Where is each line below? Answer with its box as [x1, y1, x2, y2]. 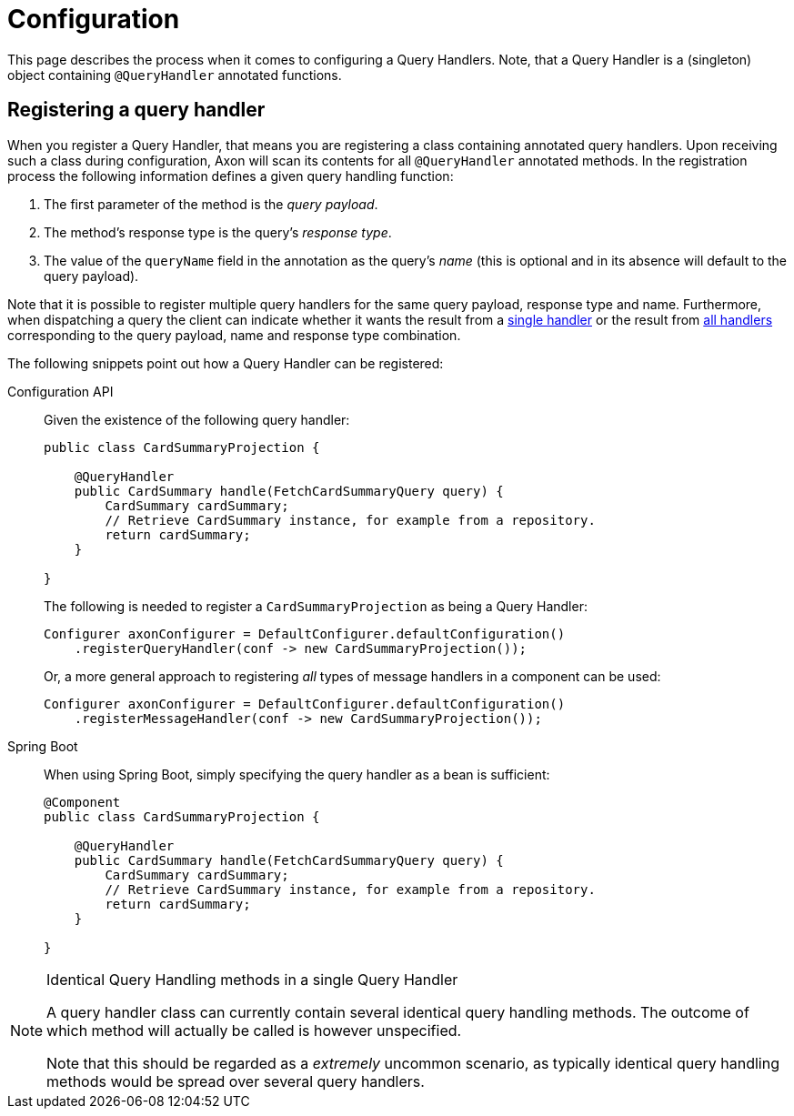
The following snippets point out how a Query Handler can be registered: [7, 355, 444, 371]
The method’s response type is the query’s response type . [44, 224, 392, 240]
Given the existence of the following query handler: [44, 411, 350, 427]
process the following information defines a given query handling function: [7, 167, 454, 184]
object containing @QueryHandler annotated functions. [7, 66, 342, 83]
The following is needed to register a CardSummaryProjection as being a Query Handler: [44, 598, 588, 614]
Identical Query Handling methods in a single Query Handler [46, 970, 458, 989]
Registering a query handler [7, 98, 266, 122]
